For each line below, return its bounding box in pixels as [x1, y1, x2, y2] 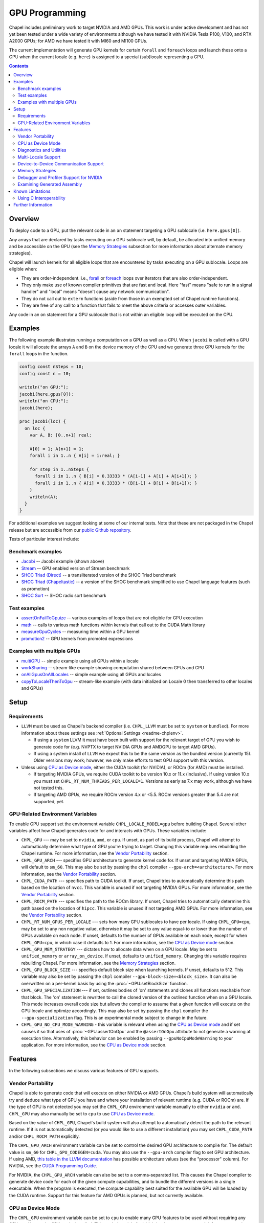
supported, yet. [33, 798, 65, 804]
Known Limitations [13, 188, 51, 194]
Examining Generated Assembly [18, 181, 83, 187]
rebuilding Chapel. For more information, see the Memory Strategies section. [21, 960, 176, 966]
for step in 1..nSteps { [29, 467, 89, 472]
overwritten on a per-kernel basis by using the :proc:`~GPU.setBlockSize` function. [21, 980, 188, 986]
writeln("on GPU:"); [19, 385, 68, 390]
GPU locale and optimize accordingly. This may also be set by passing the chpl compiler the [21, 1008, 208, 1014]
